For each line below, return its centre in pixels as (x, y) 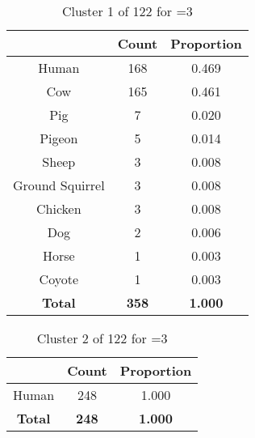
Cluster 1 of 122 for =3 (127, 11)
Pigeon (59, 138)
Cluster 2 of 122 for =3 (102, 338)
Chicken (59, 208)
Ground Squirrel (59, 185)
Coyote (59, 279)
